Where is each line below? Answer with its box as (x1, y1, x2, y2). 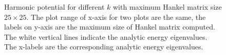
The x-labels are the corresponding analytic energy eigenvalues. (4, 41, 203, 52)
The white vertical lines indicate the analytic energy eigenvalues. (4, 31, 208, 42)
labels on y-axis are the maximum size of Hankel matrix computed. (4, 21, 215, 32)
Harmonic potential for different (4, 2, 105, 12)
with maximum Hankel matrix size (112, 2, 222, 12)
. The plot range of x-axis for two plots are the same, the (26, 11, 206, 22)
